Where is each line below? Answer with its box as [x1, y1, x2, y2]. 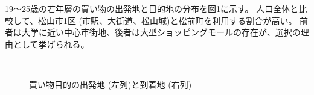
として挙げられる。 [13, 37, 89, 50]
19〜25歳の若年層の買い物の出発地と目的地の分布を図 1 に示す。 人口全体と [5, 2, 299, 14]
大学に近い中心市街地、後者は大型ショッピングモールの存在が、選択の [21, 26, 301, 38]
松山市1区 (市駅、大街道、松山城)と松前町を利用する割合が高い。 [37, 14, 297, 26]
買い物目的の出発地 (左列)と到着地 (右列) [29, 78, 192, 90]
